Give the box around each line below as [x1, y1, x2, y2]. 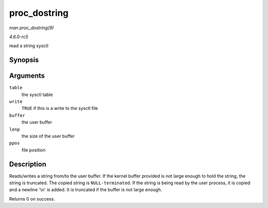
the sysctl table [21, 92, 53, 98]
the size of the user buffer [21, 133, 75, 139]
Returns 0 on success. [9, 196, 55, 202]
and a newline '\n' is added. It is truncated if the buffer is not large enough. [9, 187, 162, 193]
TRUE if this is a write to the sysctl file [21, 105, 98, 111]
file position [21, 147, 46, 153]
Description [9, 160, 47, 168]
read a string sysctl [9, 43, 49, 49]
